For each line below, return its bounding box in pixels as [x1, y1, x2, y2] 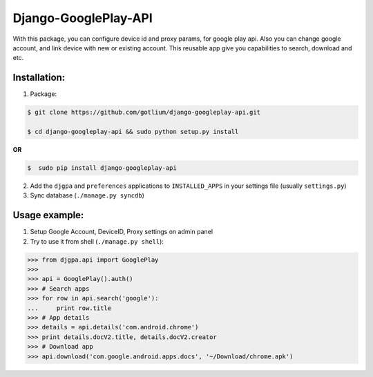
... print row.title [27, 304, 112, 312]
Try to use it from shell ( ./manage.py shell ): [30, 237, 164, 245]
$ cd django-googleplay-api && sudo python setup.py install [27, 128, 239, 135]
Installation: [12, 72, 66, 84]
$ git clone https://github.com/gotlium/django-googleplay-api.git [27, 108, 261, 117]
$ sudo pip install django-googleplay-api [27, 164, 178, 172]
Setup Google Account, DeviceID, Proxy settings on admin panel [30, 228, 213, 236]
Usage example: [12, 209, 84, 221]
